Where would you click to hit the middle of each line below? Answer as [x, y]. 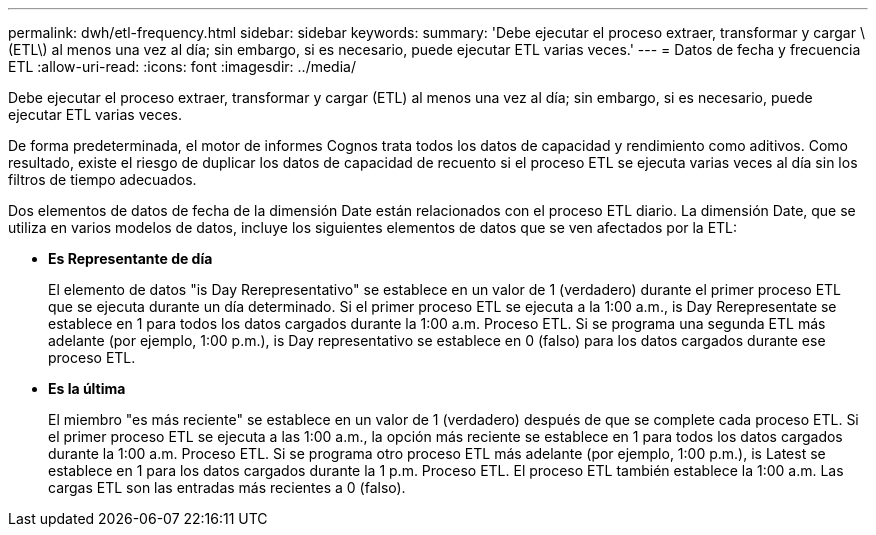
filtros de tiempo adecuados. [102, 179]
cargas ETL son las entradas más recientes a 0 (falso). [227, 487]
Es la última [87, 388]
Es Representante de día [130, 258]
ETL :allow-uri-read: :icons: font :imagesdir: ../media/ [182, 66]
